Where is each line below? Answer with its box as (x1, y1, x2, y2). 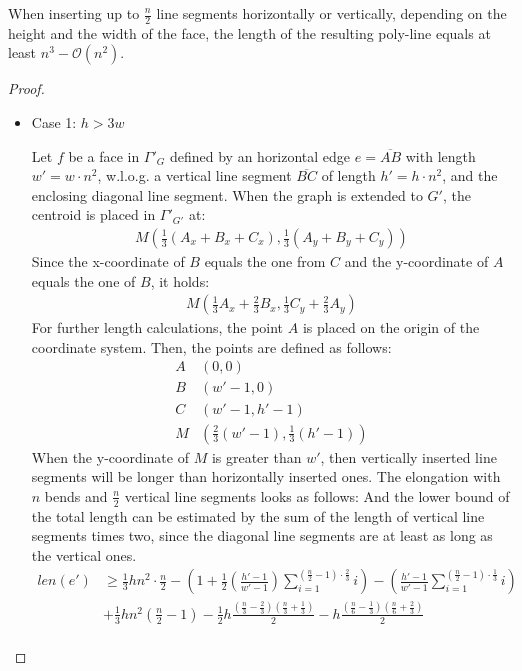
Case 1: (31, 112, 77, 133)
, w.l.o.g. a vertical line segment (97, 165, 292, 186)
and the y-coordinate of (344, 251, 489, 272)
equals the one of (31, 270, 136, 291)
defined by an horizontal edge (169, 145, 351, 166)
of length (321, 165, 376, 186)
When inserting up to (8, 3, 140, 23)
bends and (44, 485, 108, 506)
